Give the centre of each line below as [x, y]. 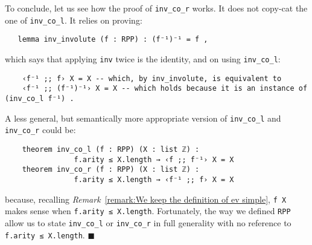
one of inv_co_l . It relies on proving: [74, 20]
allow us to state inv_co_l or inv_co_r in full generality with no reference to [148, 222]
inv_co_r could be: [40, 130]
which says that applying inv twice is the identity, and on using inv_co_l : [143, 58]
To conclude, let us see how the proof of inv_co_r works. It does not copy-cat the [156, 8]
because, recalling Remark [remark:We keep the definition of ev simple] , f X [146, 199]
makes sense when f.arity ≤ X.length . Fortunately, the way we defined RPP [148, 211]
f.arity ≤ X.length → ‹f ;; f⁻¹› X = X [154, 159]
